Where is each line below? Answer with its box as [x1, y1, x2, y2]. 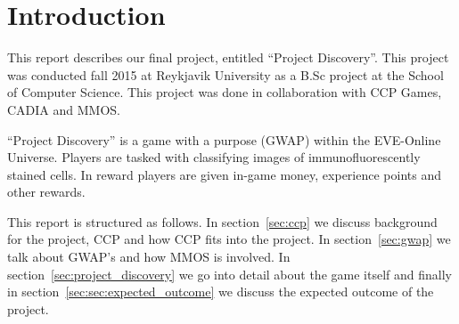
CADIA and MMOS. [7, 100, 120, 118]
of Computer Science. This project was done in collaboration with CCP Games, [7, 83, 442, 101]
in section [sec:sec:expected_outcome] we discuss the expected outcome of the [7, 282, 434, 301]
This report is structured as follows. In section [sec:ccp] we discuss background [7, 212, 438, 231]
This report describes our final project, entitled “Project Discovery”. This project [7, 48, 449, 67]
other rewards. [7, 182, 86, 201]
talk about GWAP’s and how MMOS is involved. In [7, 247, 291, 266]
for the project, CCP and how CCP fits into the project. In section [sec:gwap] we [7, 230, 451, 248]
